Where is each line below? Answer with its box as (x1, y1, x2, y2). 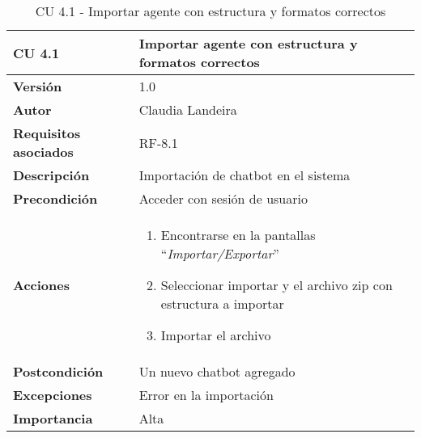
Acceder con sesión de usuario (138, 189, 308, 208)
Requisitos (13, 124, 81, 142)
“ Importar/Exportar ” (160, 244, 279, 263)
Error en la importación (138, 385, 274, 404)
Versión (13, 77, 62, 95)
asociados (13, 142, 74, 161)
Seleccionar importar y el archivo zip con (160, 276, 393, 294)
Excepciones (13, 385, 92, 404)
